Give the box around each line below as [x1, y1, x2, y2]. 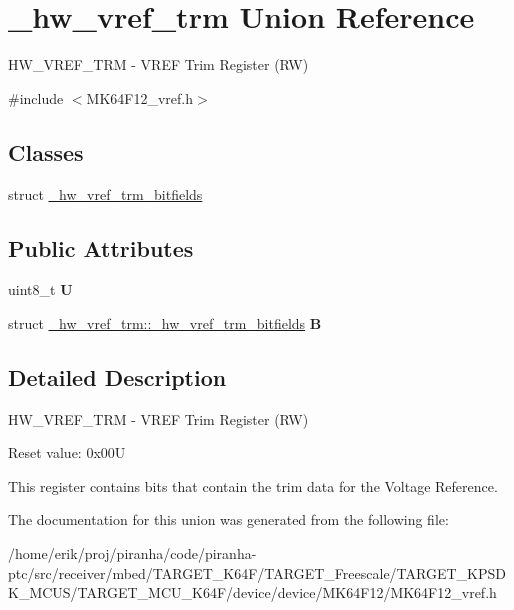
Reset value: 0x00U [8, 442, 126, 463]
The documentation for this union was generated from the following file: [8, 509, 449, 530]
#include [8, 87, 64, 108]
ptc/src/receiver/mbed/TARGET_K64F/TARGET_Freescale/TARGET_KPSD [8, 562, 506, 583]
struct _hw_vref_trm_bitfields [8, 183, 203, 204]
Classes [8, 136, 84, 167]
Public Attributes [8, 232, 194, 263]
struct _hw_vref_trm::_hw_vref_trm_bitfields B [8, 312, 322, 333]
